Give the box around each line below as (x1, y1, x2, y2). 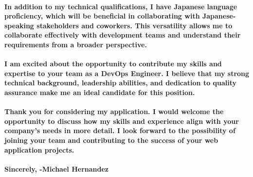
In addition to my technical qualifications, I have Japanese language (4, 1, 237, 11)
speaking (4, 20, 34, 30)
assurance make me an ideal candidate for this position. (4, 87, 195, 97)
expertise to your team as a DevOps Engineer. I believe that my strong (4, 68, 250, 78)
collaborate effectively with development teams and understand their (4, 30, 241, 40)
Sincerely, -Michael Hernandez (4, 163, 108, 174)
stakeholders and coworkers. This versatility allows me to (36, 20, 233, 30)
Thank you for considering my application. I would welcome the (4, 106, 224, 117)
